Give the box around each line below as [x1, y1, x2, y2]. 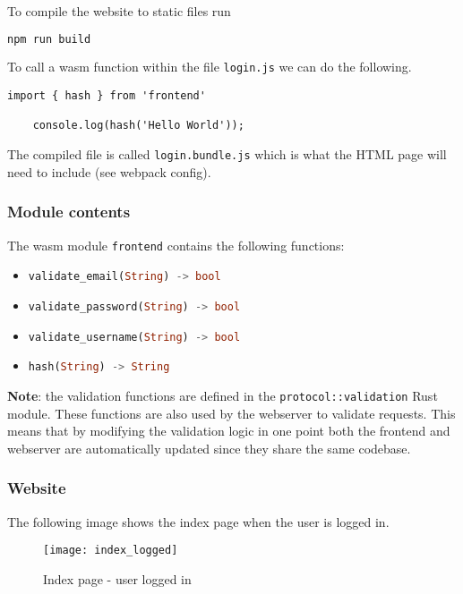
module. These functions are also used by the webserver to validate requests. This [7, 403, 456, 422]
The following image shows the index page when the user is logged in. [7, 512, 390, 530]
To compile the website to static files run [7, 2, 231, 20]
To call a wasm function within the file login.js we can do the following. [7, 57, 412, 76]
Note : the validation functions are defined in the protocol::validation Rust [7, 386, 438, 404]
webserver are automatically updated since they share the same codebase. [7, 438, 411, 457]
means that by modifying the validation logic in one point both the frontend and [7, 421, 450, 440]
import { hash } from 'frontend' [7, 89, 206, 103]
